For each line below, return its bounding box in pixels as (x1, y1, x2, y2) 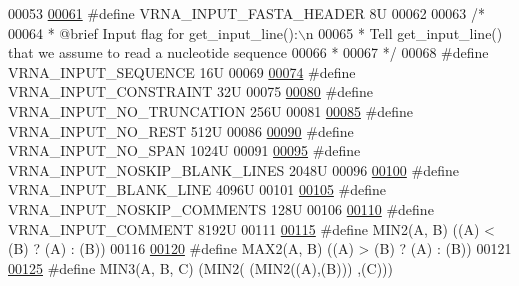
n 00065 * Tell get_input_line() (305, 22, 503, 43)
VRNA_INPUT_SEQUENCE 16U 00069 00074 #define (8, 61, 356, 82)
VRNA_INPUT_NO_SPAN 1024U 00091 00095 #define (8, 140, 361, 161)
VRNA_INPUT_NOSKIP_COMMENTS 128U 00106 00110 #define (8, 198, 434, 219)
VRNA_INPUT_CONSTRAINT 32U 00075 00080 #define (8, 81, 373, 102)
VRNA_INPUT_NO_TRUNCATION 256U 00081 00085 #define (8, 100, 414, 121)
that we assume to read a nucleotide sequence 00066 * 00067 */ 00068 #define (8, 42, 489, 63)
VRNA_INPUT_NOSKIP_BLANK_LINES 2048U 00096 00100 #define (8, 159, 459, 180)
